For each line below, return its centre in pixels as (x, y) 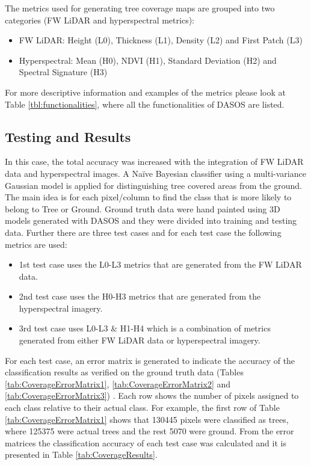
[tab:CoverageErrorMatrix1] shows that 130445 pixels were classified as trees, (147, 419)
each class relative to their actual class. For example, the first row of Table (142, 408)
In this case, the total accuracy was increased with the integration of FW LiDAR (154, 162)
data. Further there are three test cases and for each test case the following (143, 232)
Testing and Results (68, 136)
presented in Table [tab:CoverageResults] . (81, 454)
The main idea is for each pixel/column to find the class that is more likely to (148, 197)
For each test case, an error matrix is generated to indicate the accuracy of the (150, 360)
